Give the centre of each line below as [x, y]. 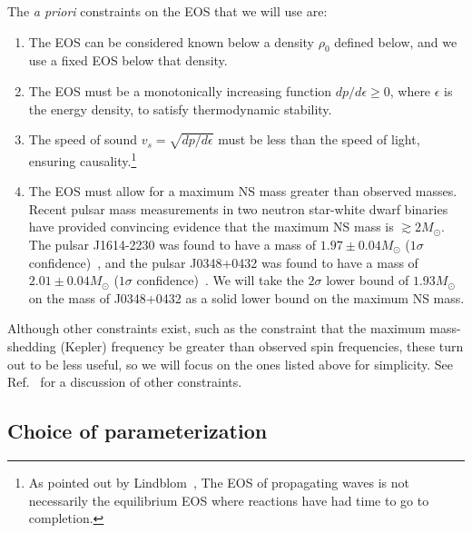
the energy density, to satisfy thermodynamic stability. [180, 109]
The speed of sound [83, 139]
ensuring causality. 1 [83, 159]
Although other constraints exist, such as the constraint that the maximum [216, 328]
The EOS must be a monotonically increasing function [180, 90]
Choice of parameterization [138, 431]
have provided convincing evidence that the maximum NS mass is [211, 227]
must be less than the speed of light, [319, 139]
